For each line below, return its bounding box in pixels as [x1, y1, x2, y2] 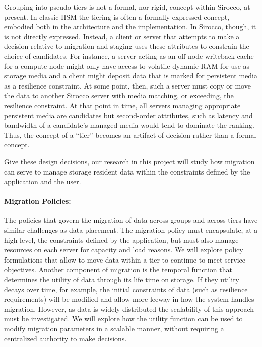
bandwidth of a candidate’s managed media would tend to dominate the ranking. [4, 120, 254, 130]
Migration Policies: [4, 196, 71, 206]
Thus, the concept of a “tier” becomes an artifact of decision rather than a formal [4, 129, 256, 140]
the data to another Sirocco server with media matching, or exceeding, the [4, 90, 234, 101]
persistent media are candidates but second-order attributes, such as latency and [4, 110, 253, 120]
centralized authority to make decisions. [4, 333, 127, 343]
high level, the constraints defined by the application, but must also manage [4, 234, 239, 245]
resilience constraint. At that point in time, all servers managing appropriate [4, 100, 241, 110]
